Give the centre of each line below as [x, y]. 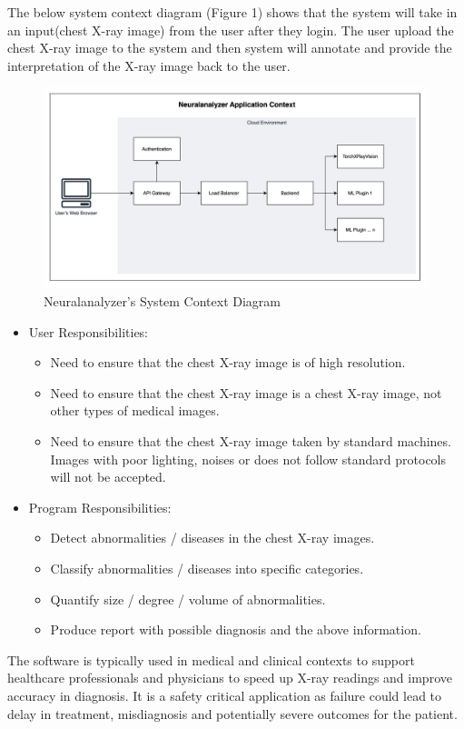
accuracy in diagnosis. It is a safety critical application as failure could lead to [225, 695]
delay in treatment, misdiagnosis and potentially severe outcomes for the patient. [232, 713]
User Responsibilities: [89, 331]
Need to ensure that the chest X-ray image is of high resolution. [228, 362]
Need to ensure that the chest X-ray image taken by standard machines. [251, 441]
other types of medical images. [135, 410]
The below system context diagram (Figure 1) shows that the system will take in [232, 12]
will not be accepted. [108, 477]
